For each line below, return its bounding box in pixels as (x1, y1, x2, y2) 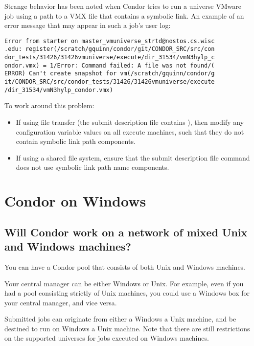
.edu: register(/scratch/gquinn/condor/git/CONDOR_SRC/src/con (4, 46, 215, 53)
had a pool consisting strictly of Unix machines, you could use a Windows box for (4, 288, 250, 298)
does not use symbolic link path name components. (16, 162, 169, 172)
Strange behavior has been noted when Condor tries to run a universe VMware (4, 1, 241, 11)
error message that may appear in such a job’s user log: (4, 20, 171, 30)
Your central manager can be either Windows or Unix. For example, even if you (4, 278, 244, 288)
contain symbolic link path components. (16, 136, 136, 146)
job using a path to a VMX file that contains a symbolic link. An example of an (4, 10, 244, 21)
